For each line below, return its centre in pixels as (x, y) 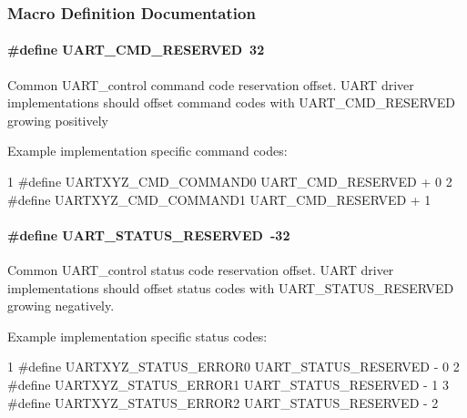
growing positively (58, 120)
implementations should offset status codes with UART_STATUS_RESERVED (231, 287)
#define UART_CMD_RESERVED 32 (136, 50)
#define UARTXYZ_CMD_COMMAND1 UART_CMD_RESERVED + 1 (219, 199)
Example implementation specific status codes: (137, 336)
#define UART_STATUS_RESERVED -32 (149, 234)
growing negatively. (61, 306)
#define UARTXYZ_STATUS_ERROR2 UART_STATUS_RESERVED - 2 (223, 402)
